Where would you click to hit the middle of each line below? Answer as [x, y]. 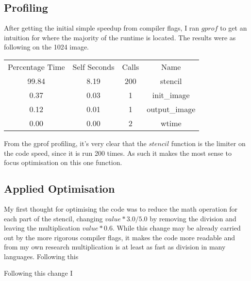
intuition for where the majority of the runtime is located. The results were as [120, 37]
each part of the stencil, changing [53, 218]
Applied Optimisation [59, 189]
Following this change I [38, 273]
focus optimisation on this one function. [63, 162]
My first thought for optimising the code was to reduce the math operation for [121, 208]
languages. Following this [41, 256]
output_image [171, 109]
